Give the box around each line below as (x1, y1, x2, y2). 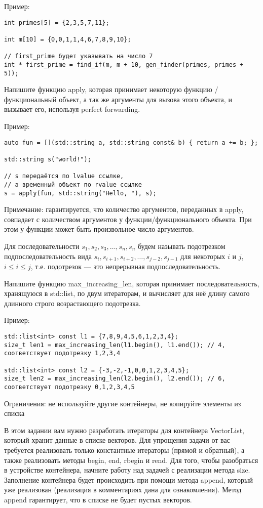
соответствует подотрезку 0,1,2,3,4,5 (4, 383, 135, 391)
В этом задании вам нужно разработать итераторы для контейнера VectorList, (4, 425, 244, 435)
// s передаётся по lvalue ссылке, (4, 173, 124, 180)
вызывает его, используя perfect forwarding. (4, 104, 140, 114)
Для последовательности (4, 240, 80, 251)
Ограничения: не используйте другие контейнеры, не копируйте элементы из (4, 398, 241, 408)
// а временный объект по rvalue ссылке (4, 181, 142, 188)
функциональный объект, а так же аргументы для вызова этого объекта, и (4, 94, 232, 104)
